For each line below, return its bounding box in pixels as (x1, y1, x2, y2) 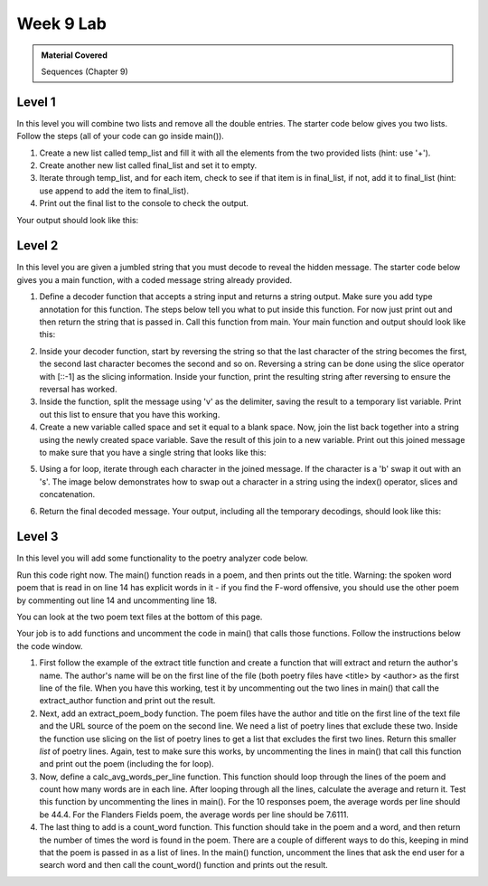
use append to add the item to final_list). (39, 185, 190, 196)
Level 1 (16, 94, 56, 109)
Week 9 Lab (16, 14, 108, 33)
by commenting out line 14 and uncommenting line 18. (16, 595, 217, 606)
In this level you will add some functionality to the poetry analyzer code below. (16, 552, 309, 564)
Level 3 (16, 529, 59, 544)
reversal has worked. (39, 384, 117, 394)
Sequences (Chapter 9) (41, 66, 128, 77)
